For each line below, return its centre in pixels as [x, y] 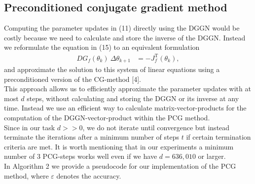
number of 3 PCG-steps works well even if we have [81, 156]
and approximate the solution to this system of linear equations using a [112, 69]
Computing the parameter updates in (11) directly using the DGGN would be [122, 28]
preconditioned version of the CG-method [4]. [73, 79]
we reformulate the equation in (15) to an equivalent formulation [102, 47]
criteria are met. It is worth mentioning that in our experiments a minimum [119, 146]
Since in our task [30, 127]
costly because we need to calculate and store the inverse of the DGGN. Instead [125, 37]
